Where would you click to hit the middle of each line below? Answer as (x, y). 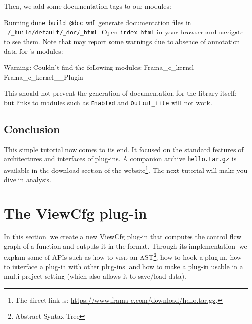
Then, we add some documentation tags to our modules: (87, 6)
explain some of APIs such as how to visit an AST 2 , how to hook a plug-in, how (123, 256)
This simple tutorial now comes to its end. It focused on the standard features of (124, 149)
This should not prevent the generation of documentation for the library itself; (120, 93)
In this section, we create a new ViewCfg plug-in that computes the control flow (123, 236)
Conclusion (32, 128)
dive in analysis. (28, 179)
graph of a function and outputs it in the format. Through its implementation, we (126, 246)
